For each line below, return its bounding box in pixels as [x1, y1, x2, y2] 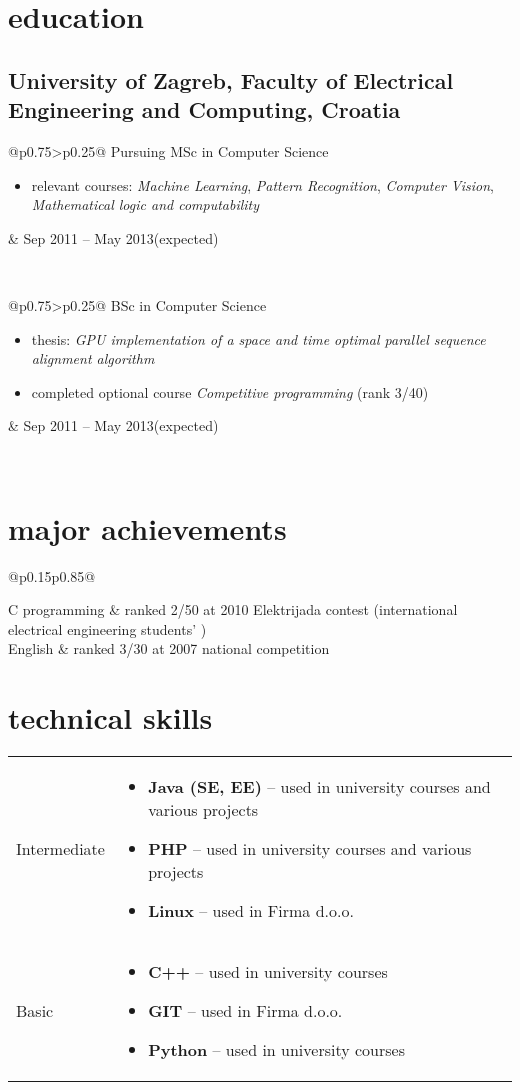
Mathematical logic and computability [31, 194, 260, 215]
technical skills [8, 697, 213, 738]
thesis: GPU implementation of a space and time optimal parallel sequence [31, 328, 486, 349]
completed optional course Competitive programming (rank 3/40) [31, 381, 429, 402]
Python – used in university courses [148, 1038, 405, 1062]
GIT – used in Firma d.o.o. [148, 999, 343, 1023]
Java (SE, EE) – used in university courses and [148, 775, 491, 799]
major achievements [8, 507, 287, 548]
